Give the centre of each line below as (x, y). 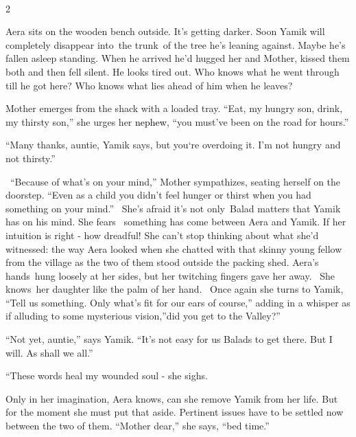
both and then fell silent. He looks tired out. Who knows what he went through (173, 71)
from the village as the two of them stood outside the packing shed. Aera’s (162, 262)
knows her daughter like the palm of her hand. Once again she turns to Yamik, (175, 289)
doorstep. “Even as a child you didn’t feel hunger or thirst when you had (158, 195)
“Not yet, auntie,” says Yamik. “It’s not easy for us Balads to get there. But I (169, 339)
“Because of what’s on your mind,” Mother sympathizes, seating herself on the (175, 181)
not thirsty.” (31, 158)
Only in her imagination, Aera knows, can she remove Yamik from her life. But (172, 398)
